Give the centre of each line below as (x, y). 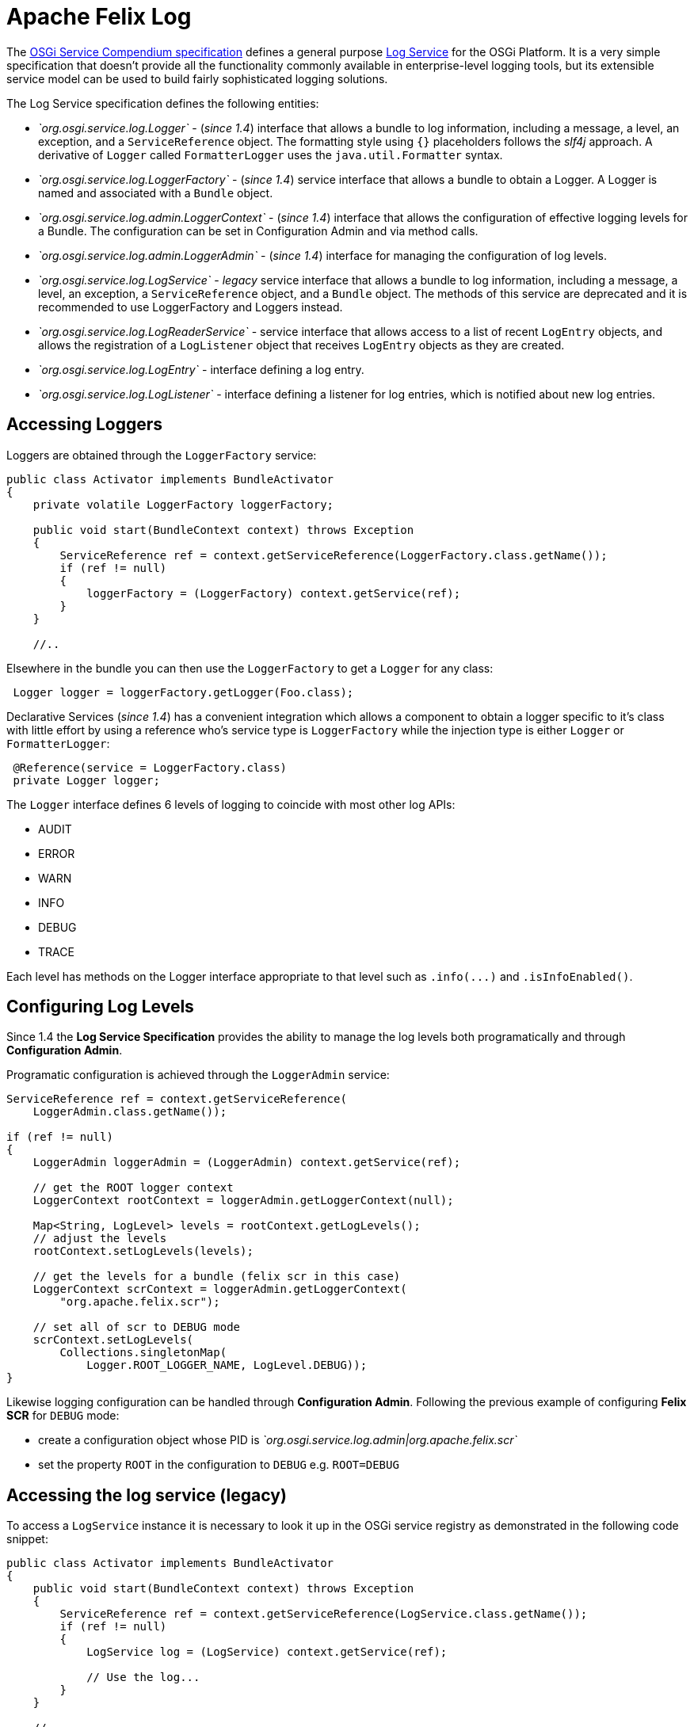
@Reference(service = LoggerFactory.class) (150, 767)
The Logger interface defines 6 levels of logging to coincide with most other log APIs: (231, 804)
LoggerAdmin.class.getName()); (130, 1112)
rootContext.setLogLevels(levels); (143, 1251)
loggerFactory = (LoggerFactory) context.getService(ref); (274, 593)
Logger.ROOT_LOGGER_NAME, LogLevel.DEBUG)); (227, 1365)
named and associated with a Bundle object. (156, 193)
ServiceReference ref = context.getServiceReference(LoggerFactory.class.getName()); (334, 555)
